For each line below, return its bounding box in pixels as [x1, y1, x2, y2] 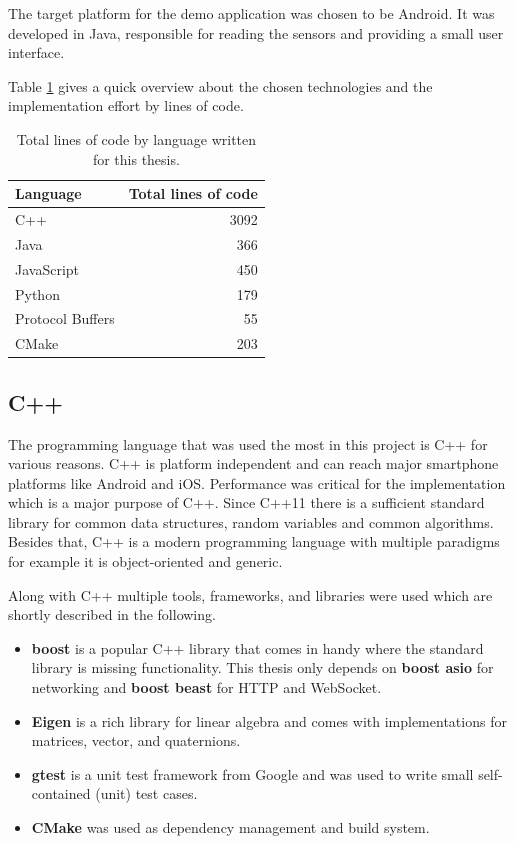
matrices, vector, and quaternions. [31, 730, 241, 751]
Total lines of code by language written [16, 128, 257, 149]
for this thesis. [92, 148, 180, 169]
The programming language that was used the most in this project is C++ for [8, 433, 488, 454]
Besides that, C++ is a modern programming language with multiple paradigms [8, 531, 500, 552]
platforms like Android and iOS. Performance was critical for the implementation [8, 472, 506, 493]
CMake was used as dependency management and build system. [31, 817, 430, 838]
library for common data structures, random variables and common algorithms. [8, 511, 494, 532]
